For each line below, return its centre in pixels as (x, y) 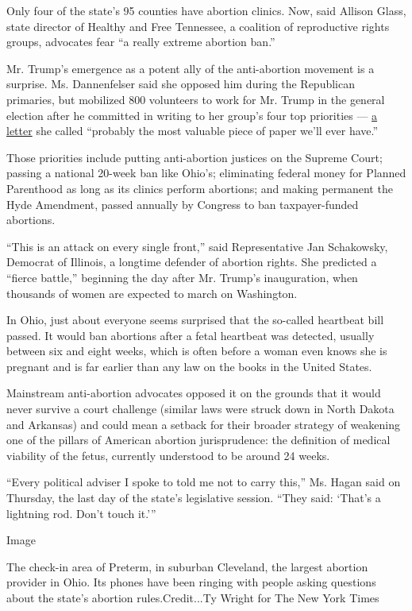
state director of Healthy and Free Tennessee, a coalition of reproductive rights (198, 26)
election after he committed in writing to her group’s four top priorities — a (192, 115)
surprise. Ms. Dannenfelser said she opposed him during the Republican (181, 84)
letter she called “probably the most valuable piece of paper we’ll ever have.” (193, 131)
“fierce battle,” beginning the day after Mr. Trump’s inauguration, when (182, 277)
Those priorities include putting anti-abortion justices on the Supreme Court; (194, 157)
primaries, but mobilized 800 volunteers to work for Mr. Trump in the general (196, 99)
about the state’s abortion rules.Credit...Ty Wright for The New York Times (193, 597)
